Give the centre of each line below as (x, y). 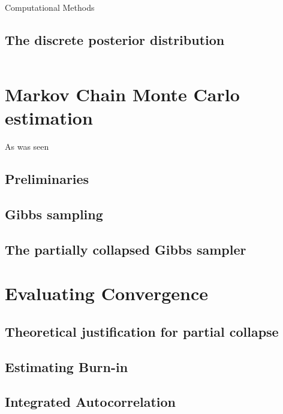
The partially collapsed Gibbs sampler (126, 249)
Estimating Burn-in (67, 366)
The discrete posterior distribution (115, 39)
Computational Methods (50, 7)
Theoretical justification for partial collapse (142, 331)
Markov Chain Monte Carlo (122, 94)
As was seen (27, 146)
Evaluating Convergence (106, 293)
